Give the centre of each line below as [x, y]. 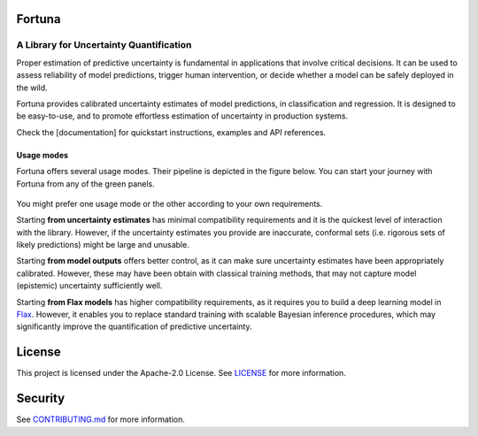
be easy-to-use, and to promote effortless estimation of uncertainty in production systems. [182, 116]
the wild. [32, 88]
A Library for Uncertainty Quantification [104, 45]
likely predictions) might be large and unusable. [103, 245]
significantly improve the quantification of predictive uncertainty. [134, 326]
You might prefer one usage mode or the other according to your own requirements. [170, 203]
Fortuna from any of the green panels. [85, 184]
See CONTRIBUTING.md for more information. [101, 419]
